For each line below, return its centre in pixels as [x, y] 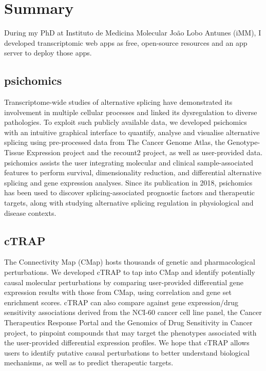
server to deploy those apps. [48, 53]
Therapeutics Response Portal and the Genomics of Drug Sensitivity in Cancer [128, 322]
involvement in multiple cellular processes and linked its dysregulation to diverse [131, 112]
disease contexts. [30, 212]
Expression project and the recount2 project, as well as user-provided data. [145, 152]
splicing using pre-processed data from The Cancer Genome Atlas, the [115, 142]
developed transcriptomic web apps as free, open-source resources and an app [126, 42]
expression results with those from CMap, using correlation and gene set [118, 292]
